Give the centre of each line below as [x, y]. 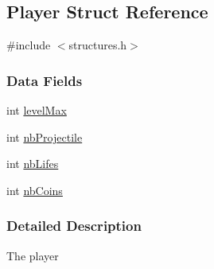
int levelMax [37, 110]
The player [33, 255]
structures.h [98, 45]
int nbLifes [33, 164]
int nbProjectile [45, 136]
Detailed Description [74, 226]
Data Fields [45, 80]
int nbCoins [35, 190]
